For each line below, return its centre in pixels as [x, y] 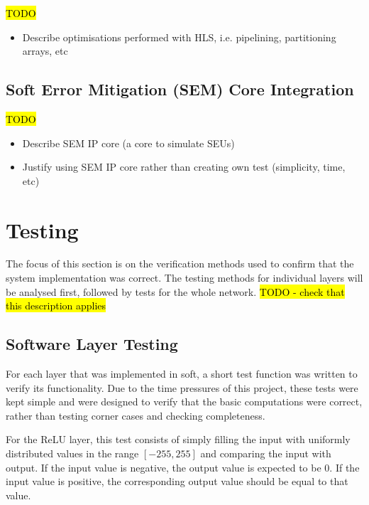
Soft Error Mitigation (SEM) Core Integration [180, 89]
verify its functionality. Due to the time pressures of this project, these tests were [182, 387]
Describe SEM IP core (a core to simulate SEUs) [128, 143]
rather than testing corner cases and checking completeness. [136, 415]
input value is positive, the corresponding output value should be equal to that [177, 481]
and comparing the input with [266, 453]
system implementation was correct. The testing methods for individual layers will [184, 278]
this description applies [56, 305]
